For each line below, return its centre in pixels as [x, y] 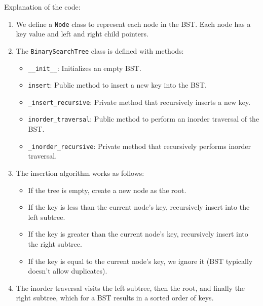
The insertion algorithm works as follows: [80, 173]
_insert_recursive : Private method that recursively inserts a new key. [139, 102]
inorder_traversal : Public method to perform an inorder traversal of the [144, 119]
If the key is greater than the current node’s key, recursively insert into [138, 234]
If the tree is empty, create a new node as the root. [107, 190]
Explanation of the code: [42, 7]
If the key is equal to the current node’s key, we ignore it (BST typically [140, 261]
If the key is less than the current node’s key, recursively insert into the [139, 207]
